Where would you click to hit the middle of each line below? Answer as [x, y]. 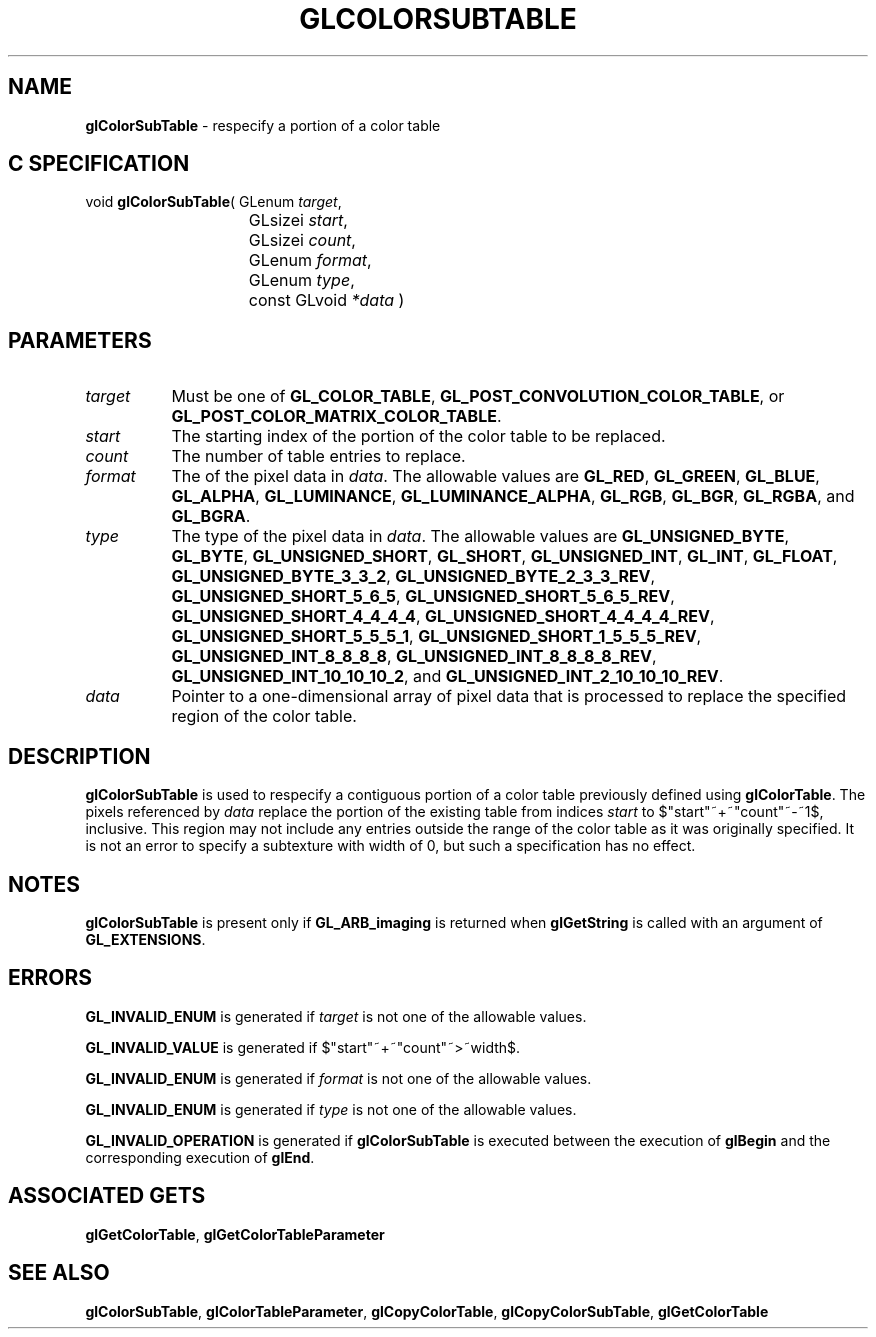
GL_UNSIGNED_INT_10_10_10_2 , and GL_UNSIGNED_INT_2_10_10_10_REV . [447, 676]
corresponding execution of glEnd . [200, 1157]
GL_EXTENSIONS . [145, 939]
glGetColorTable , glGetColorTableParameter [235, 1234]
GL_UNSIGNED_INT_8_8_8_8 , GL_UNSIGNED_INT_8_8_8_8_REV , [414, 656]
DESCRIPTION [79, 756]
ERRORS [50, 978]
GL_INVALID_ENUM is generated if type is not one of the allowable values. [331, 1109]
